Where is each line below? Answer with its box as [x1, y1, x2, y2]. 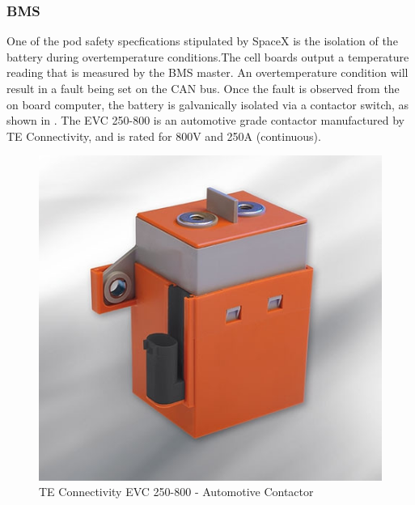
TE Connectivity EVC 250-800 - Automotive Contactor [39, 483, 314, 500]
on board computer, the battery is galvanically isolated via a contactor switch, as [6, 95, 409, 112]
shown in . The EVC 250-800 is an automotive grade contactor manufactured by [6, 112, 404, 129]
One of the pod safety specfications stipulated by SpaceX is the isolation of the [6, 32, 398, 49]
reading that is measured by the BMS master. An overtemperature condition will [6, 64, 409, 81]
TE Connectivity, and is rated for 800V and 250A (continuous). [6, 127, 321, 144]
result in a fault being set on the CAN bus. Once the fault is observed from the [6, 80, 400, 96]
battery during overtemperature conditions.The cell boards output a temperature [6, 48, 409, 65]
